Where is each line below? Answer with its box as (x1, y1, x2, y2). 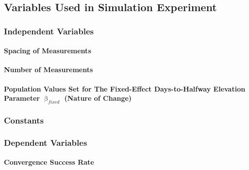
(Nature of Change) (64, 93, 132, 103)
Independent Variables (4, 25, 94, 37)
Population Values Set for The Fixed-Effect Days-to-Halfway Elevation (4, 83, 246, 93)
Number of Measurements (4, 64, 93, 75)
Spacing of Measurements (4, 46, 91, 56)
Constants (4, 114, 44, 126)
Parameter (4, 93, 40, 103)
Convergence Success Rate (4, 157, 94, 167)
